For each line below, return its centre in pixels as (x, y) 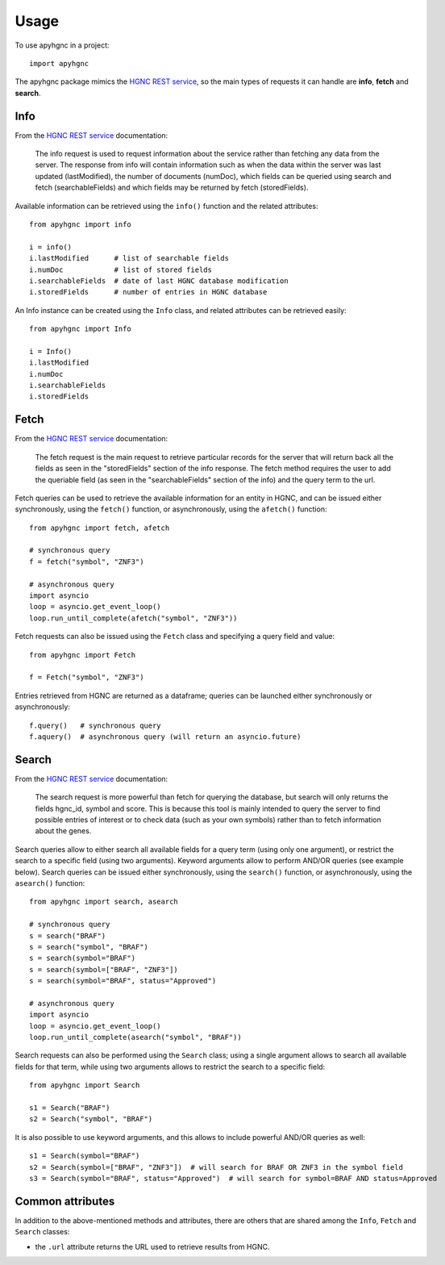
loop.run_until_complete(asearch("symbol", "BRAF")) (135, 1037)
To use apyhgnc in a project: (62, 45)
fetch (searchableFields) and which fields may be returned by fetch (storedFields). (172, 188)
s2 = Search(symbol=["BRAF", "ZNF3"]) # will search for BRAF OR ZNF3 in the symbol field (216, 1167)
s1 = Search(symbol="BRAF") (85, 1156)
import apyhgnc (59, 63)
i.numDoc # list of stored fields (121, 269)
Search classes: (42, 1232)
